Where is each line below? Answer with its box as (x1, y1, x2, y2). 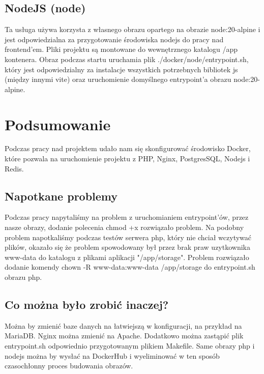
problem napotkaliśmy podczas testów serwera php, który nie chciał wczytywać (5, 232, 252, 242)
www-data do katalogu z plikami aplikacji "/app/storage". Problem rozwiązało (5, 251, 249, 262)
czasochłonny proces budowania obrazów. (5, 360, 133, 371)
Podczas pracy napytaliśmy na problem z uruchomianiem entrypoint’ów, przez (5, 212, 249, 222)
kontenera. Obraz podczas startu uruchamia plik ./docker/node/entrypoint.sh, (5, 53, 249, 64)
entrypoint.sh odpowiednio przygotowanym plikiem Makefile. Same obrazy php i (5, 340, 255, 351)
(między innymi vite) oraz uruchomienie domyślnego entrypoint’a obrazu (5, 74, 231, 84)
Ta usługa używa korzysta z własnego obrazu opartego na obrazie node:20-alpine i (5, 24, 260, 35)
